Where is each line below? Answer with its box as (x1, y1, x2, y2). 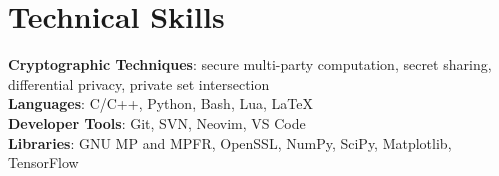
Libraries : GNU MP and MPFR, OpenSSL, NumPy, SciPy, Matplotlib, (8, 132, 452, 153)
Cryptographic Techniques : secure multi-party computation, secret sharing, (8, 54, 492, 75)
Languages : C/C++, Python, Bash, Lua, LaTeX (8, 93, 313, 114)
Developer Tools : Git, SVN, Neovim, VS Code (8, 112, 306, 133)
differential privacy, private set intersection (8, 73, 270, 94)
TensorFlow (8, 152, 79, 173)
